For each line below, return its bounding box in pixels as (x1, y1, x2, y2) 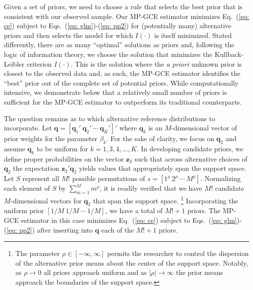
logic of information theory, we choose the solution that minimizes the (4, 49, 213, 59)
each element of (4, 183, 50, 193)
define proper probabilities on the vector (4, 153, 124, 163)
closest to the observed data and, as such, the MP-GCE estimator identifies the (4, 68, 241, 78)
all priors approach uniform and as (43, 267, 147, 277)
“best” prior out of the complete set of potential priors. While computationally (4, 77, 239, 88)
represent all (22, 173, 59, 183)
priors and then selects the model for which (4, 30, 133, 40)
